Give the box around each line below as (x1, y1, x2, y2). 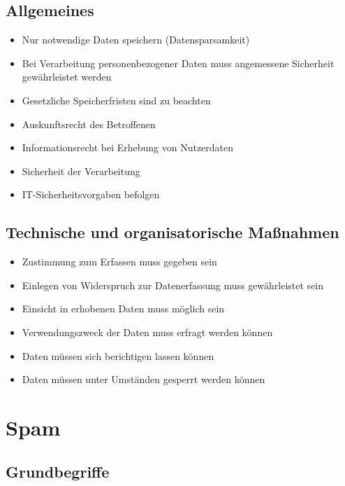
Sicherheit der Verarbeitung (22, 163, 140, 178)
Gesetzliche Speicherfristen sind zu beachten (22, 92, 211, 107)
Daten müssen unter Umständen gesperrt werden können (22, 372, 265, 387)
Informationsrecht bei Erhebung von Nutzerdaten (22, 140, 234, 155)
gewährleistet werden (22, 69, 112, 84)
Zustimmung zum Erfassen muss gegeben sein (22, 254, 217, 269)
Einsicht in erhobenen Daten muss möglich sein (22, 301, 225, 316)
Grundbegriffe (6, 461, 110, 482)
